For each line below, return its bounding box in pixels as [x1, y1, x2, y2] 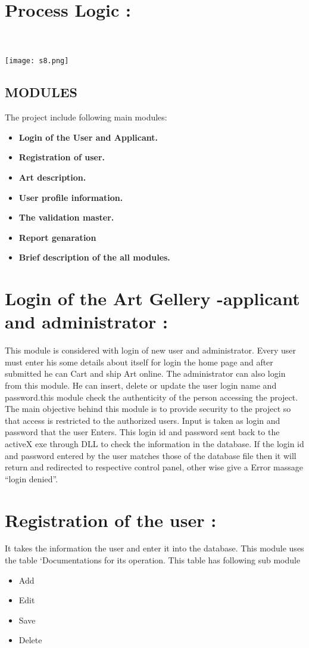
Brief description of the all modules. [18, 251, 170, 263]
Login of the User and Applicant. [18, 131, 158, 143]
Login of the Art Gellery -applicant [5, 286, 300, 311]
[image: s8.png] [5, 57, 69, 66]
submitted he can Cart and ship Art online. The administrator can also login [5, 367, 286, 380]
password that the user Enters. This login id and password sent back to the [5, 426, 280, 438]
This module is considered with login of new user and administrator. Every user [5, 344, 296, 356]
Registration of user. [18, 151, 105, 163]
